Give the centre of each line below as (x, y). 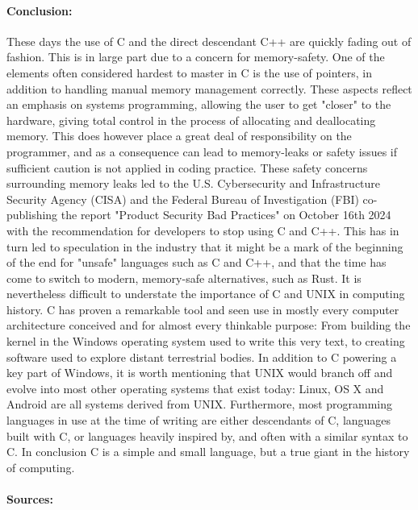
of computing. (41, 467)
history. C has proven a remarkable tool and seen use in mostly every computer (203, 309)
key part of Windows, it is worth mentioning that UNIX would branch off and (200, 373)
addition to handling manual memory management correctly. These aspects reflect (209, 88)
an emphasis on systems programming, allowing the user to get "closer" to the (199, 104)
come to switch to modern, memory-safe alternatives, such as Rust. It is (184, 278)
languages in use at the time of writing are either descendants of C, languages (199, 420)
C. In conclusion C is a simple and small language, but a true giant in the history (208, 452)
